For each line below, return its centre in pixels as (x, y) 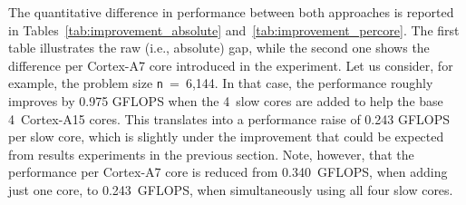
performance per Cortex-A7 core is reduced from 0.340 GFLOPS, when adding (228, 172)
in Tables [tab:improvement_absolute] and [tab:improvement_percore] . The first (234, 29)
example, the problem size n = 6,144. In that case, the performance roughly (221, 83)
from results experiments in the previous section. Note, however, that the (211, 154)
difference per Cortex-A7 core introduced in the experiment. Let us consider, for (231, 65)
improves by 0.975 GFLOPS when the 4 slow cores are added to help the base (226, 101)
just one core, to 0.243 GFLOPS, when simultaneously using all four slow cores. (231, 190)
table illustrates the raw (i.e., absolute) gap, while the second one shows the (219, 48)
